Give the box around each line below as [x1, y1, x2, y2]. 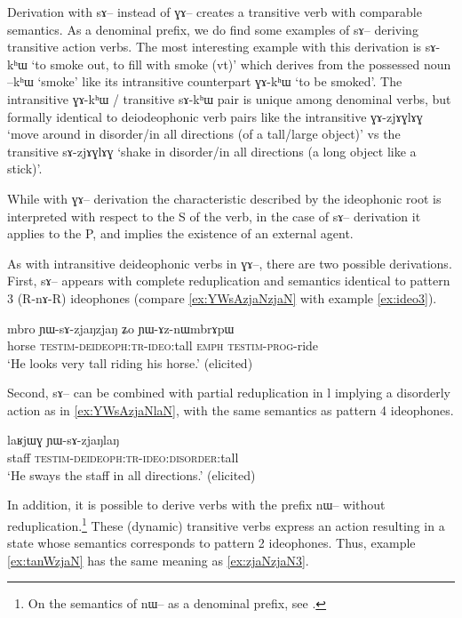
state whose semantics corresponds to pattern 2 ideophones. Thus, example [7, 534, 416, 552]
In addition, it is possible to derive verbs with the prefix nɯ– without [7, 495, 386, 514]
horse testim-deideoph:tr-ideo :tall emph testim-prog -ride [7, 336, 319, 355]
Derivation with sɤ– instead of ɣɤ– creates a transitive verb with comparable [7, 3, 422, 20]
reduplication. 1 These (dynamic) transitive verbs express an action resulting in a [7, 513, 445, 534]
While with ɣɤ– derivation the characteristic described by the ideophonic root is [7, 189, 442, 207]
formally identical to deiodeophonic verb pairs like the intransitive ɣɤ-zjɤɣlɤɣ [7, 107, 423, 125]
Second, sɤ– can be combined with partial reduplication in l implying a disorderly [7, 383, 450, 402]
